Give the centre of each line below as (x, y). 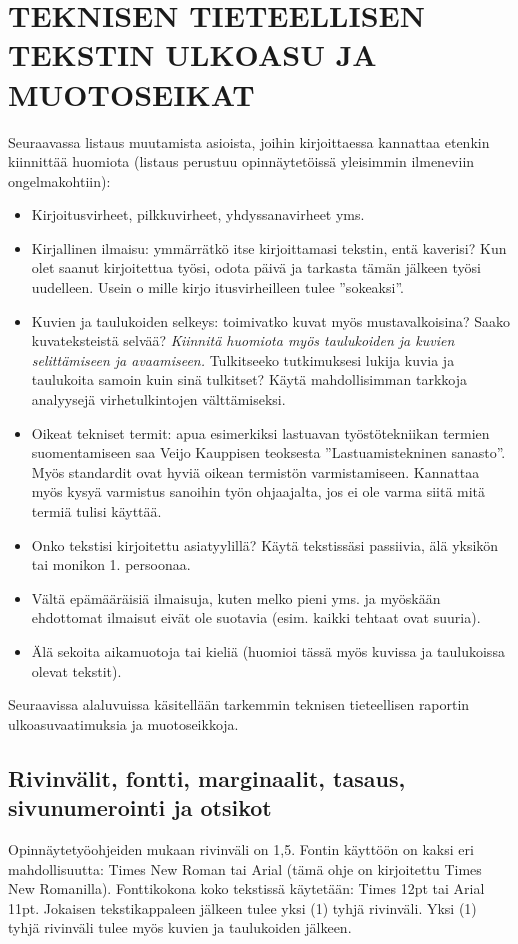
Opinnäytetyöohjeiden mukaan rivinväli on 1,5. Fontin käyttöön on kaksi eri (241, 848)
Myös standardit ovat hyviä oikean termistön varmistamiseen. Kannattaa (255, 471)
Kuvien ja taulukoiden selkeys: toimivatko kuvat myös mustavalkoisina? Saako (271, 320)
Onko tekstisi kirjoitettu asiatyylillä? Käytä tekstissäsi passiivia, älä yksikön (265, 544)
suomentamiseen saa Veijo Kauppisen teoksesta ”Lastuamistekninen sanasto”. (268, 452)
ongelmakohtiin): (59, 180)
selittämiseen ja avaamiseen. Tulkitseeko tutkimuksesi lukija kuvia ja (243, 359)
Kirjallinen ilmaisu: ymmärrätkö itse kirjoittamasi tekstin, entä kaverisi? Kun (269, 247)
